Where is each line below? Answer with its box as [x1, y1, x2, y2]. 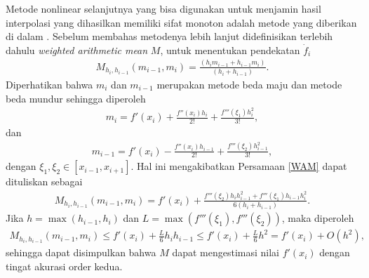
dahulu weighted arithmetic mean [6, 42, 148, 57]
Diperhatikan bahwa [6, 77, 93, 92]
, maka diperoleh [281, 211, 354, 225]
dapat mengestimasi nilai [172, 245, 279, 260]
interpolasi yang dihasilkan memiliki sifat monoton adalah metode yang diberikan [6, 15, 357, 29]
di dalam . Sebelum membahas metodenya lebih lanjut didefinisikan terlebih [6, 29, 333, 44]
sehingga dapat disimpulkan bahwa [6, 245, 156, 260]
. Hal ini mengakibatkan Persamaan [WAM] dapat [130, 159, 347, 173]
